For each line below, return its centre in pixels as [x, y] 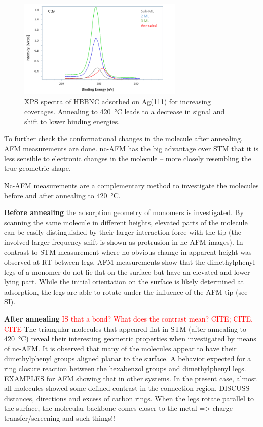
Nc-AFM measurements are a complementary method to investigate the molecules [131, 185]
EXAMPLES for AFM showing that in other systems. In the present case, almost [131, 378]
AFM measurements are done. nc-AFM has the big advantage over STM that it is [131, 148]
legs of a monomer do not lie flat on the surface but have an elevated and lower [127, 272]
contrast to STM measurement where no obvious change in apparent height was [128, 252]
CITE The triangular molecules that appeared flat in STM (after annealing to [125, 328]
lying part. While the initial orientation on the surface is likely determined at [124, 282]
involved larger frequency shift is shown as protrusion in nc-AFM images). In [124, 242]
